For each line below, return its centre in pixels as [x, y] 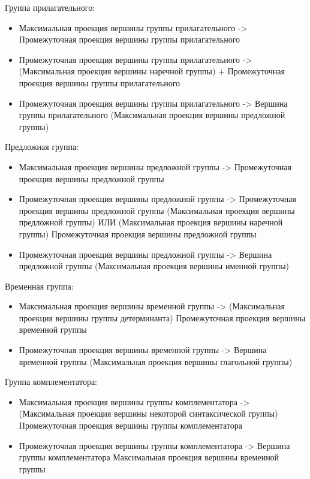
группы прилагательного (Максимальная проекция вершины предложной [152, 115]
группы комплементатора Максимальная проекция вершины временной [149, 457]
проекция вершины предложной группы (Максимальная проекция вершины [157, 210]
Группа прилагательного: [50, 7]
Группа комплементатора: [51, 382]
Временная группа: [39, 286]
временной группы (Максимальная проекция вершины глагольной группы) [156, 361]
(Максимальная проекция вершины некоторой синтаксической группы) [148, 413]
